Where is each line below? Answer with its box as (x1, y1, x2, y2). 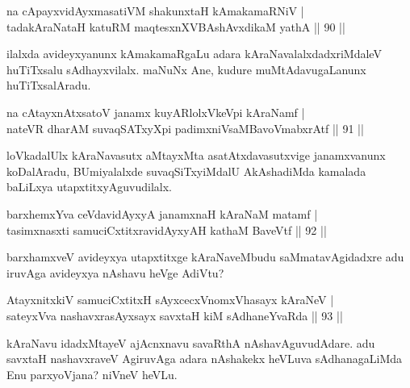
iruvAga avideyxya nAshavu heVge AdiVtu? (6, 264, 224, 281)
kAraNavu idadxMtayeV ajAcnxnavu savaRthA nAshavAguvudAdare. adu (6, 334, 375, 351)
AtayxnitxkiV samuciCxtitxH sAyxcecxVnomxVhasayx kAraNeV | (6, 291, 334, 308)
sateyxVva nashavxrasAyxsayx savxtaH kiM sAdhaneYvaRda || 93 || (6, 307, 343, 323)
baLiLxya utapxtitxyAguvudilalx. (6, 178, 173, 195)
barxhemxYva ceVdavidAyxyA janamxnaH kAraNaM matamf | (6, 205, 318, 222)
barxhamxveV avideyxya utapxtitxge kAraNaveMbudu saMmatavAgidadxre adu (6, 248, 404, 265)
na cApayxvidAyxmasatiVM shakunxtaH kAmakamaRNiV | (6, 2, 304, 19)
